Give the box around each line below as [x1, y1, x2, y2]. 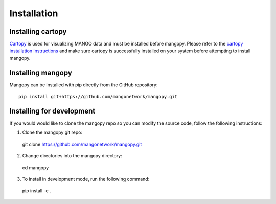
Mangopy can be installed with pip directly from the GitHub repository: [9, 82, 158, 88]
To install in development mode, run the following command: [22, 176, 150, 182]
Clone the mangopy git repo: [22, 129, 83, 135]
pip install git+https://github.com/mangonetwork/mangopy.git [18, 94, 178, 100]
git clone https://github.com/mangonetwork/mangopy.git [22, 141, 142, 147]
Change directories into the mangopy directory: [22, 153, 122, 159]
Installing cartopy [9, 27, 67, 36]
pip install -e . [22, 188, 51, 194]
